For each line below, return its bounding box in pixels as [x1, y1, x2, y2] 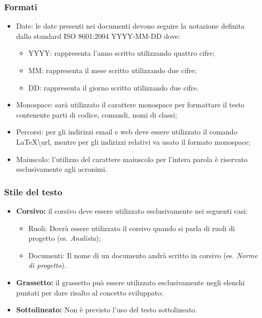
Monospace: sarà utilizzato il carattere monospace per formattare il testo [16, 99, 245, 110]
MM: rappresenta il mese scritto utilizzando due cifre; [28, 65, 197, 75]
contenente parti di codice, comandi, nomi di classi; [16, 109, 177, 120]
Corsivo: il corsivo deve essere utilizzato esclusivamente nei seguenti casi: [16, 205, 248, 216]
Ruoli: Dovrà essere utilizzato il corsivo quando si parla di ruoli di [28, 222, 235, 233]
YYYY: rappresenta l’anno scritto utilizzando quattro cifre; [28, 48, 215, 58]
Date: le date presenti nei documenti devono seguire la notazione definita [16, 20, 245, 31]
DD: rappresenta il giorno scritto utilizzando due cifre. [28, 82, 199, 93]
